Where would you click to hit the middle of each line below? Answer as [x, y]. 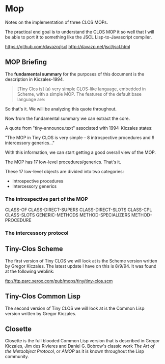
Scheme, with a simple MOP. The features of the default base [79, 94]
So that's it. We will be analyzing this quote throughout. [61, 109]
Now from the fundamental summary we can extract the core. [68, 118]
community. [17, 357]
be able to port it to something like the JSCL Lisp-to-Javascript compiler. [79, 37]
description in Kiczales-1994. [35, 79]
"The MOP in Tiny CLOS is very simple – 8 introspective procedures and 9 [80, 137]
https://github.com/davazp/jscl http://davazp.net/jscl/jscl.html [68, 46]
